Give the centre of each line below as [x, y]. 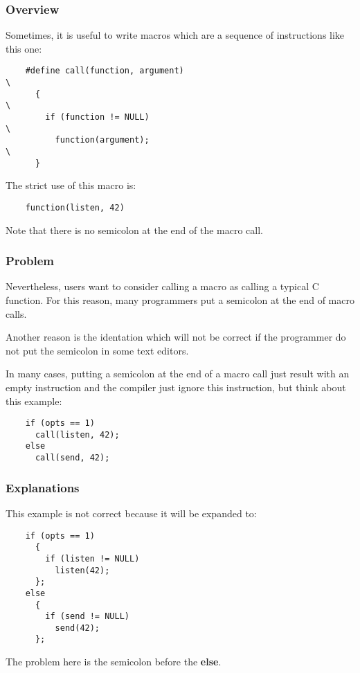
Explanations [43, 487]
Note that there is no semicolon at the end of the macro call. [134, 230]
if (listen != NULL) [92, 558]
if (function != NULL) [97, 117]
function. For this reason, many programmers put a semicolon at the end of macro [180, 299]
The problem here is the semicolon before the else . [114, 662]
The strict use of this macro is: [71, 185]
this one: [24, 48]
